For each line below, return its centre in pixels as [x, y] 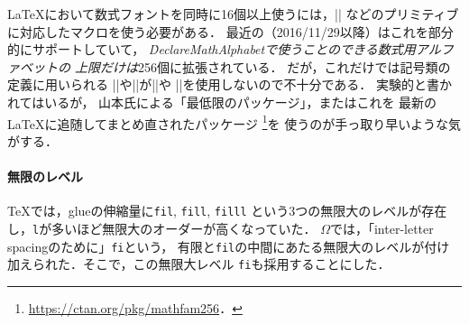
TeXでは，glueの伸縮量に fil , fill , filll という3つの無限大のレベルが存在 [227, 211]
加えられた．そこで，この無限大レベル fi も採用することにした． [199, 264]
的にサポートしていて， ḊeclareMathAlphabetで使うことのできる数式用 [212, 49]
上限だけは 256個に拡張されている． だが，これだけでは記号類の [263, 66]
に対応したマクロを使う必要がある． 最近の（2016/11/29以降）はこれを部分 [230, 31]
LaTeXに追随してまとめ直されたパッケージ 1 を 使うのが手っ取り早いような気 [234, 122]
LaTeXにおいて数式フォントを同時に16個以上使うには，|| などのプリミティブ [233, 14]
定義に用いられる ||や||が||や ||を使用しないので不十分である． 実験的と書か [230, 84]
